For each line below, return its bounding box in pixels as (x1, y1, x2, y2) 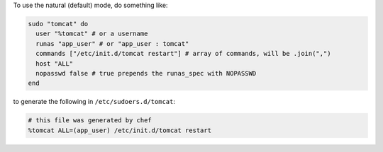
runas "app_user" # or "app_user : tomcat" (35, 40, 189, 47)
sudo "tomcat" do (28, 20, 89, 28)
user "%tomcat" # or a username (35, 30, 148, 38)
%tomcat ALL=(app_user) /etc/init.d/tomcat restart (28, 126, 212, 134)
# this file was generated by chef (28, 117, 152, 124)
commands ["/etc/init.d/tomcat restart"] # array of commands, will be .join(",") (35, 49, 331, 58)
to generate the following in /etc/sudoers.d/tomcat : (13, 98, 175, 106)
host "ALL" (35, 59, 74, 67)
